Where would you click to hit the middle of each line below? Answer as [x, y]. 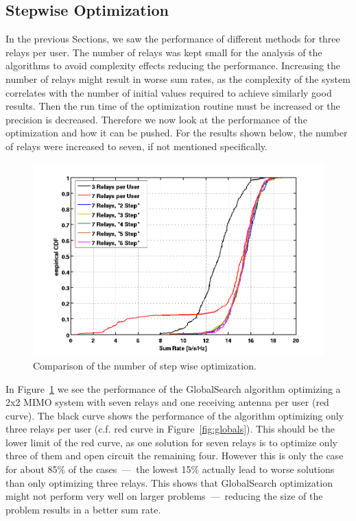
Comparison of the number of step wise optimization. [145, 365]
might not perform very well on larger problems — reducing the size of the [164, 496]
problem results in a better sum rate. [83, 509]
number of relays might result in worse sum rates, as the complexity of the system [178, 78]
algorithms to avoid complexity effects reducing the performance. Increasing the [173, 65]
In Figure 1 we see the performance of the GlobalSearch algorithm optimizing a [173, 388]
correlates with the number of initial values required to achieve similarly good [169, 92]
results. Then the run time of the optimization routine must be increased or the [173, 106]
